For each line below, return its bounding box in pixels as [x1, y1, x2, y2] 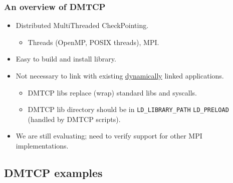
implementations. [16, 140, 69, 151]
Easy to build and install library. [16, 53, 116, 64]
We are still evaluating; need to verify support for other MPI [16, 130, 202, 141]
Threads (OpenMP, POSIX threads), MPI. [28, 36, 159, 47]
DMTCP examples [4, 165, 103, 180]
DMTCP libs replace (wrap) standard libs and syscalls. [28, 87, 197, 97]
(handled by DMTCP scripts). [28, 113, 121, 124]
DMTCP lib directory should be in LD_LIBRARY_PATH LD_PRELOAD [28, 104, 229, 114]
